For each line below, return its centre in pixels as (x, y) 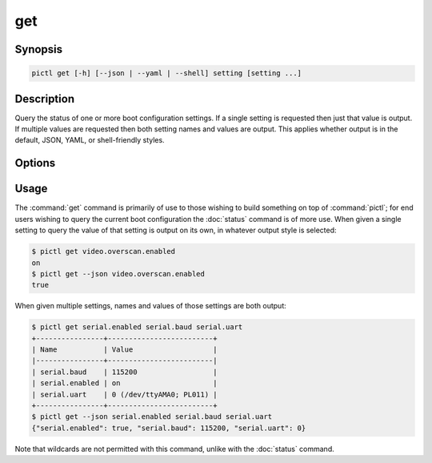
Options (35, 163)
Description (45, 99)
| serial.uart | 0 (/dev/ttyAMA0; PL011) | (124, 394)
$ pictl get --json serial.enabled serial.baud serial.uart (152, 417)
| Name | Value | (124, 350)
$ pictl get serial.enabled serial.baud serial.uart (137, 327)
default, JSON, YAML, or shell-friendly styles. (90, 140)
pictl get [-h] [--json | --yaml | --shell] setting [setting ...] (167, 73)
